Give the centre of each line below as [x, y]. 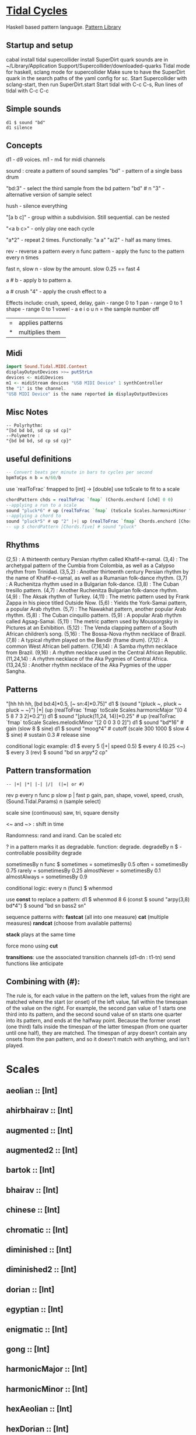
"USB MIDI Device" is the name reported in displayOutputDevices [87, 394]
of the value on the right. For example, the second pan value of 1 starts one [96, 1008]
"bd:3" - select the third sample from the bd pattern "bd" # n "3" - [85, 188]
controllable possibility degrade [44, 853]
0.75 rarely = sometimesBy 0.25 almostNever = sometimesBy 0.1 [83, 870]
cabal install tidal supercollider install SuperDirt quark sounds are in [87, 59]
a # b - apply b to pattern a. [39, 280]
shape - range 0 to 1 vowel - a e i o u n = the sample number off [83, 309]
